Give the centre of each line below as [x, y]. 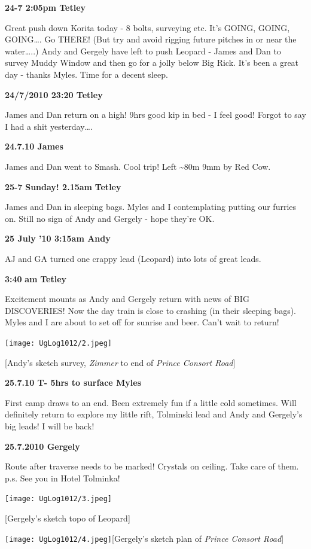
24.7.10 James [34, 146]
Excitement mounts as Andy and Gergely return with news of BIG [127, 299]
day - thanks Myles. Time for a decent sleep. [86, 74]
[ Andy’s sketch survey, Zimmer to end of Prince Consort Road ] [120, 362]
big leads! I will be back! [50, 426]
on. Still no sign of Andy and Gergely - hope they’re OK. [110, 218]
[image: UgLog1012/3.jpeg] [58, 499]
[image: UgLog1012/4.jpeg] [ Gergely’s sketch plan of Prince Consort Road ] [144, 538]
